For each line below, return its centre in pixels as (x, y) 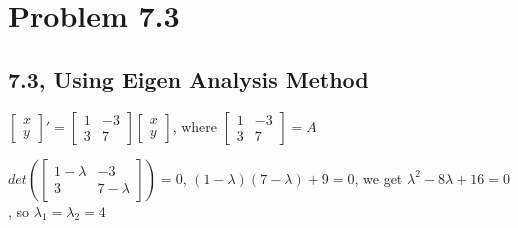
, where (195, 125)
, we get (378, 177)
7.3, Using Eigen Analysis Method (188, 78)
